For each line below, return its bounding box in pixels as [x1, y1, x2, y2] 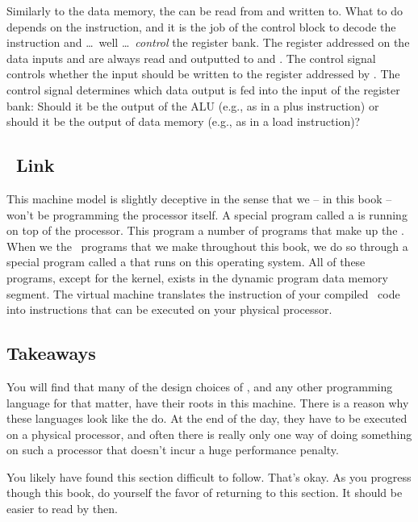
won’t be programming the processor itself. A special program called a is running [6, 206, 408, 223]
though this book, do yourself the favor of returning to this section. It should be [6, 484, 403, 501]
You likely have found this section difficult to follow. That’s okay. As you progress [6, 468, 412, 485]
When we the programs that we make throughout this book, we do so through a [6, 237, 408, 254]
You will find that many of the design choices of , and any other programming [6, 378, 393, 395]
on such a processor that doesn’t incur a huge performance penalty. [6, 441, 339, 458]
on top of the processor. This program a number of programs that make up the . [6, 222, 404, 239]
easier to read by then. [6, 500, 118, 517]
